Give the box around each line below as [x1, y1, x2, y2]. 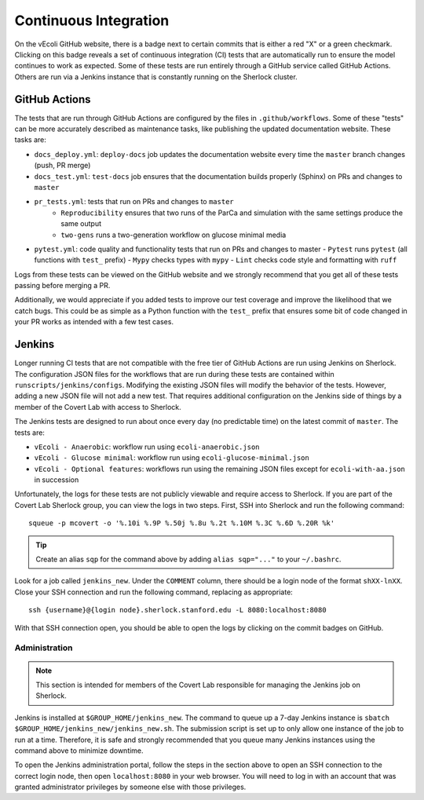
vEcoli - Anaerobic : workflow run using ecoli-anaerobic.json [34, 442, 260, 451]
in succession [34, 475, 79, 484]
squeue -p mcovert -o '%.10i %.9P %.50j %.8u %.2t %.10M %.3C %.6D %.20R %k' [28, 519, 335, 528]
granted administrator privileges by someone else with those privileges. [14, 782, 247, 792]
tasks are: [14, 135, 47, 144]
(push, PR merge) [34, 161, 91, 170]
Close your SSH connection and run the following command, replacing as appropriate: [14, 587, 294, 597]
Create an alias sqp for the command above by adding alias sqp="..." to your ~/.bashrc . [35, 554, 342, 564]
